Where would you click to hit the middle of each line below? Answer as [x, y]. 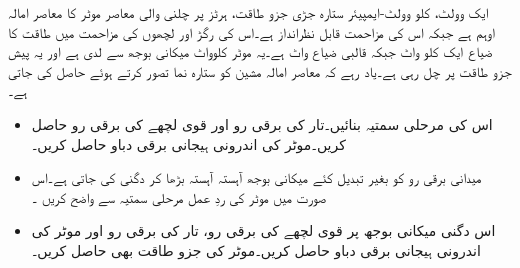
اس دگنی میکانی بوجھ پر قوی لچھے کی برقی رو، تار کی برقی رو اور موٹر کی [263, 230]
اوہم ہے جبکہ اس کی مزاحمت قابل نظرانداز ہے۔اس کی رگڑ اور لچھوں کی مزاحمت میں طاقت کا [252, 31]
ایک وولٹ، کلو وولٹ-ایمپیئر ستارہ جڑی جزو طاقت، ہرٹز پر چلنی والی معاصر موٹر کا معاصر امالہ [248, 12]
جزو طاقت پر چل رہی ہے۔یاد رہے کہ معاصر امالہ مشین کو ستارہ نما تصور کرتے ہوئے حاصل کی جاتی [260, 70]
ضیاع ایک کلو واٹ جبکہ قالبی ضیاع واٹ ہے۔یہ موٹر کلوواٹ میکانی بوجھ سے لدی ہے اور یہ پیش [250, 51]
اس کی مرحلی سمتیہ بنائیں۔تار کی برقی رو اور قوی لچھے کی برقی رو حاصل [262, 123]
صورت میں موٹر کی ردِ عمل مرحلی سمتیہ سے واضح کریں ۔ [179, 196]
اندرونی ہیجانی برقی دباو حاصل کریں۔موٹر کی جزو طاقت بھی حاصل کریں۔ [256, 249]
